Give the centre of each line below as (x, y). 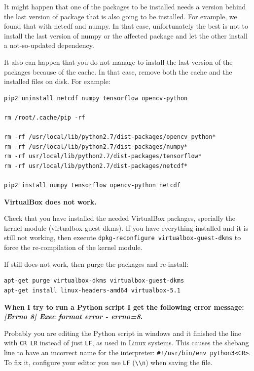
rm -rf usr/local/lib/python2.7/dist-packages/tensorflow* (103, 156)
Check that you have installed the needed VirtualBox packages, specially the (120, 218)
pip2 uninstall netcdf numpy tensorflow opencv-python (96, 98)
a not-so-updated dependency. (49, 45)
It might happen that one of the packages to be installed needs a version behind (125, 6)
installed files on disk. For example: (57, 81)
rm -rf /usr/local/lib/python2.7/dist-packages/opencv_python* (110, 137)
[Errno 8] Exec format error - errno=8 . (73, 316)
